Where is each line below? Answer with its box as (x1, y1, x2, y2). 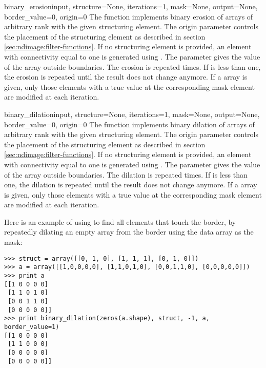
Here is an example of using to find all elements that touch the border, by (4, 216, 236, 227)
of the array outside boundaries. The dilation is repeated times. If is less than (4, 169, 248, 180)
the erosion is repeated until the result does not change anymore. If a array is (4, 71, 248, 82)
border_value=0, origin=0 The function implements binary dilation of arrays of (4, 119, 255, 129)
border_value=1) (4, 323, 59, 331)
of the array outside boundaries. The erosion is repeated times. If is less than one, (4, 61, 261, 72)
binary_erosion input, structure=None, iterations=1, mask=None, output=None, (4, 1, 258, 11)
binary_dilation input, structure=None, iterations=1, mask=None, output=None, (4, 108, 260, 119)
